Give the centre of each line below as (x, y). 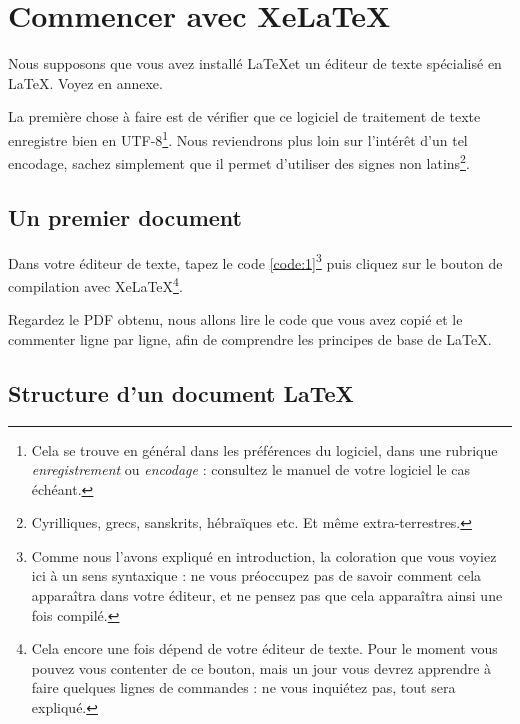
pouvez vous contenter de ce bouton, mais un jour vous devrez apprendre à (261, 667)
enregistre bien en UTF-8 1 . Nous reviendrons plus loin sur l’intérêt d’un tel (238, 138)
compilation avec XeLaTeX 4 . (95, 284)
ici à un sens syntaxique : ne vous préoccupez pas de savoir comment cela (256, 575)
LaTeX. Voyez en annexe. (85, 82)
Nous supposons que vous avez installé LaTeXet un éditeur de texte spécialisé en (255, 63)
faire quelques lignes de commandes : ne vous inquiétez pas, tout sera (243, 687)
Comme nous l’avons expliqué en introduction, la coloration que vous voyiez (264, 555)
